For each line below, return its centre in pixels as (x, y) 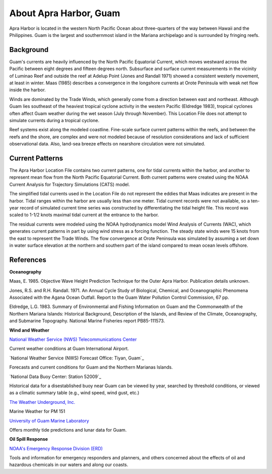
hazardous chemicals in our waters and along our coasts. (69, 465)
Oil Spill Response (28, 439)
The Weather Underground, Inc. (42, 402)
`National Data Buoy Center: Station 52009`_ (55, 377)
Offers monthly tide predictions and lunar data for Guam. (68, 430)
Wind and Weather (29, 330)
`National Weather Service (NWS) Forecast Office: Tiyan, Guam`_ (77, 358)
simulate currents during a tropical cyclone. (54, 120)
